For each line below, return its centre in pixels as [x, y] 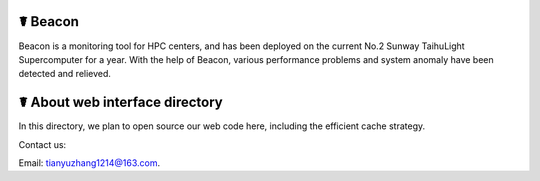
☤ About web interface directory [121, 102]
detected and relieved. [65, 74]
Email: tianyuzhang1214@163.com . [89, 162]
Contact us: [42, 144]
